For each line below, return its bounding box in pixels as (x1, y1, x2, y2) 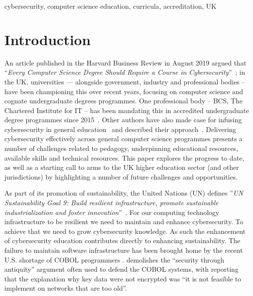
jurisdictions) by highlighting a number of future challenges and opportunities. (4, 171, 238, 181)
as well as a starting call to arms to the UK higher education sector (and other (4, 162, 239, 172)
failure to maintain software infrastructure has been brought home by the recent (4, 245, 243, 255)
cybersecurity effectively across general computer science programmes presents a (4, 133, 243, 144)
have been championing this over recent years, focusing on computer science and (4, 86, 243, 96)
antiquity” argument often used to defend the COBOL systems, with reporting (4, 264, 238, 274)
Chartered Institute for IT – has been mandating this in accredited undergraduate (4, 105, 249, 115)
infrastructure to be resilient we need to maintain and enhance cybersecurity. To (4, 216, 243, 227)
